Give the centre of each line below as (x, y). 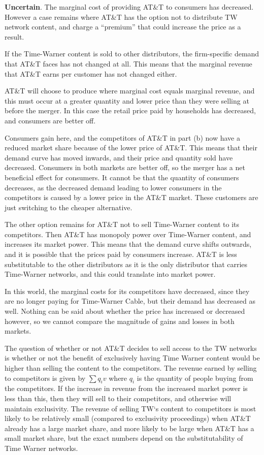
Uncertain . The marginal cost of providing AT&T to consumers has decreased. (129, 7)
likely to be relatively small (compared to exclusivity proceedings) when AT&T (128, 418)
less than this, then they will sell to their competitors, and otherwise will (118, 398)
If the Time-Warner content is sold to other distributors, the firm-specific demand (132, 54)
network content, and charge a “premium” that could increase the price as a (123, 27)
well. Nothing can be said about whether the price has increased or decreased (125, 311)
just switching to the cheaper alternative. (69, 207)
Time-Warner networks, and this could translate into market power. (110, 274)
